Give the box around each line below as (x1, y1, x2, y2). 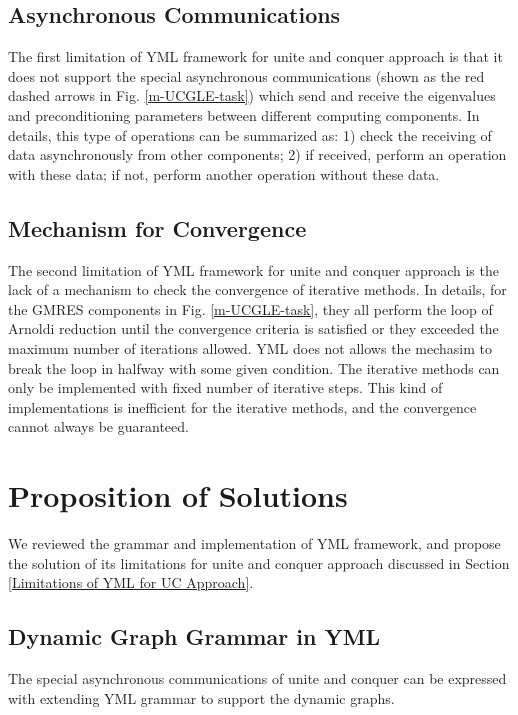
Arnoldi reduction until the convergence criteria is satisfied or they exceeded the (8, 318, 499, 339)
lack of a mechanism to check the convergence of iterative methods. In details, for (8, 279, 507, 300)
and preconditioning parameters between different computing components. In (8, 104, 480, 125)
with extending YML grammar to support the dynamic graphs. (8, 687, 395, 708)
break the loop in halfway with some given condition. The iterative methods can (8, 357, 500, 378)
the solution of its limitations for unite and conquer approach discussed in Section (8, 552, 510, 573)
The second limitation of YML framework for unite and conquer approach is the (8, 259, 499, 280)
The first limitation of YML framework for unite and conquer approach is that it (8, 46, 503, 67)
